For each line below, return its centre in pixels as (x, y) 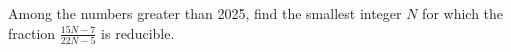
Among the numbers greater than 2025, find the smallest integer (205, 13)
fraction (32, 32)
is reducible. (138, 32)
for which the (463, 13)
